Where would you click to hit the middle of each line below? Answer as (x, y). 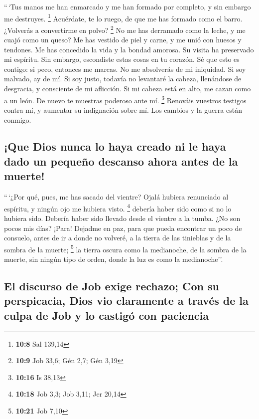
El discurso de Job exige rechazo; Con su (112, 286)
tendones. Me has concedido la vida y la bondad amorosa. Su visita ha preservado (129, 49)
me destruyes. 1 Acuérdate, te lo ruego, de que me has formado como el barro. (123, 17)
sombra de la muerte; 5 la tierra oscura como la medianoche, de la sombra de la (125, 248)
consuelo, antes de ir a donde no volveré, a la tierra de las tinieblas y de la (118, 238)
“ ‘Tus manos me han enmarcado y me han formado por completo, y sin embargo (128, 6)
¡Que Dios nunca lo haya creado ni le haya (115, 146)
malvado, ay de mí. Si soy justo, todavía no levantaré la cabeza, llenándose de (123, 79)
